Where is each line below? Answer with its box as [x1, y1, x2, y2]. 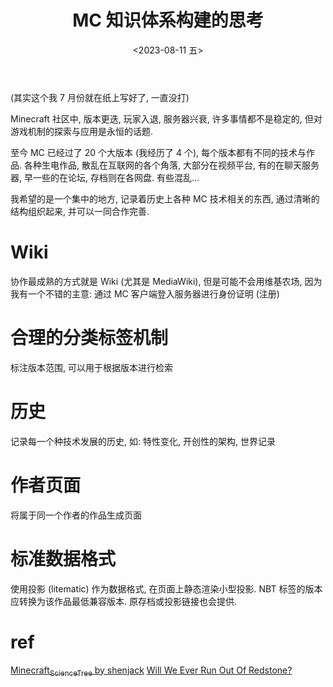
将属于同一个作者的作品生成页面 [10, 509, 142, 521]
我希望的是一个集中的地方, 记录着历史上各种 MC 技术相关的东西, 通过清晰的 [10, 192, 320, 205]
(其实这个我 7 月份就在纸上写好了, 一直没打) [10, 91, 190, 103]
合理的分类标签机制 [10, 327, 169, 350]
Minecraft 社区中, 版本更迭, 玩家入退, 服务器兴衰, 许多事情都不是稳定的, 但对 [10, 112, 323, 125]
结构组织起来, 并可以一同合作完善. [10, 205, 150, 217]
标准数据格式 [10, 547, 117, 570]
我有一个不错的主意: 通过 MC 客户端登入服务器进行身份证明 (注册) [10, 287, 280, 300]
